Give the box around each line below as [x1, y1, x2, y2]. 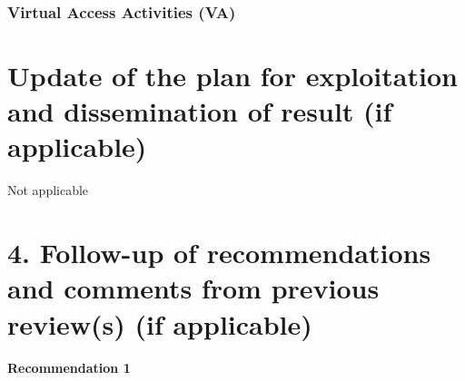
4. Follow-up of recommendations [7, 234, 431, 271]
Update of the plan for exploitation [7, 57, 458, 94]
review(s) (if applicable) [7, 305, 312, 342]
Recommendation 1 [7, 358, 131, 377]
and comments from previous [7, 269, 380, 307]
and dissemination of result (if [7, 93, 392, 130]
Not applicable [7, 181, 89, 200]
